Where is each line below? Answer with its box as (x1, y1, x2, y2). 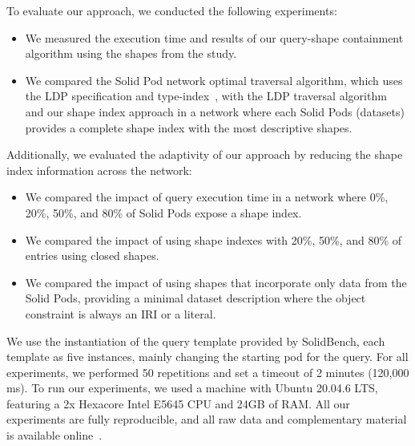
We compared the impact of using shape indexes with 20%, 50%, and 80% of (25, 231, 402, 248)
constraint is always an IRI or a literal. (25, 305, 216, 322)
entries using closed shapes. (25, 247, 159, 264)
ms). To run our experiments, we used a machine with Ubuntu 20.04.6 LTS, (6, 379, 378, 396)
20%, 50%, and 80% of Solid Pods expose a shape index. (25, 204, 302, 221)
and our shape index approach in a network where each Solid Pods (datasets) (25, 103, 405, 120)
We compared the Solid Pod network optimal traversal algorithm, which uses (25, 71, 403, 88)
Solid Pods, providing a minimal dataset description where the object (25, 290, 366, 306)
